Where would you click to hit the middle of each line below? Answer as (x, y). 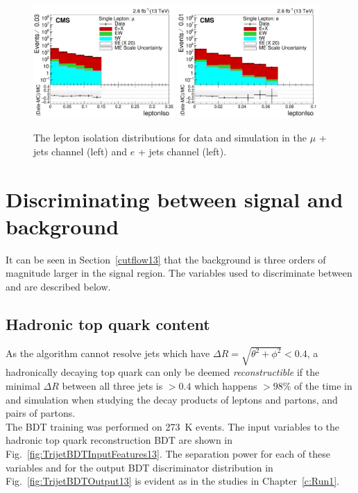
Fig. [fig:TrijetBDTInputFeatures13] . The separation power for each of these (168, 453)
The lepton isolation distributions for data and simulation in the (170, 138)
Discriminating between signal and (174, 199)
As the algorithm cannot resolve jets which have (108, 353)
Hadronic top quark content (108, 324)
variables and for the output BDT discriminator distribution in (139, 467)
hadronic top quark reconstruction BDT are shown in (119, 440)
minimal (23, 385)
